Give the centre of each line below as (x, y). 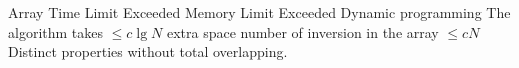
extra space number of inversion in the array (302, 31)
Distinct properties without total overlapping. (148, 51)
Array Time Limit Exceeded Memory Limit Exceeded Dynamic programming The (259, 12)
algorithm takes (56, 31)
